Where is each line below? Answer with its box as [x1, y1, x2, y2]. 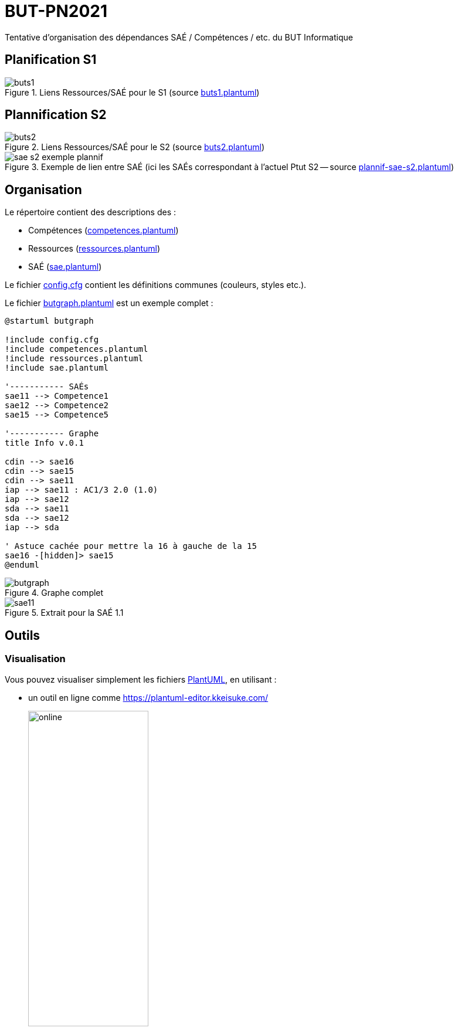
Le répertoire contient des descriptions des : [5, 207, 177, 218]
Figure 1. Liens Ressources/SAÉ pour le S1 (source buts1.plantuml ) [5, 87, 260, 97]
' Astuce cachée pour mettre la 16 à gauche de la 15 [5, 541, 257, 551]
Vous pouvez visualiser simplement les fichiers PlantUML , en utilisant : [5, 674, 277, 684]
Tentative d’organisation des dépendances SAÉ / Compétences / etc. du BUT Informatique [5, 32, 353, 42]
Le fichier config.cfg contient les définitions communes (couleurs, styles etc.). [5, 280, 307, 290]
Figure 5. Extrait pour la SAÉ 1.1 [5, 608, 124, 618]
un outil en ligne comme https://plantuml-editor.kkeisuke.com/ [28, 692, 269, 703]
